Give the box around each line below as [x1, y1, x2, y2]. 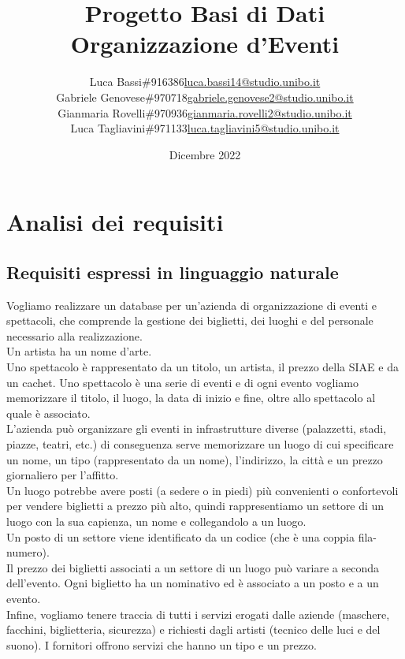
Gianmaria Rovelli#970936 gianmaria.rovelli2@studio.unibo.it [58, 104, 352, 121]
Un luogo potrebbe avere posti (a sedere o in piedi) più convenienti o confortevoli [6, 482, 399, 498]
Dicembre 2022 [169, 146, 241, 162]
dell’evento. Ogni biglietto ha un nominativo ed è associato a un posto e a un [6, 575, 379, 591]
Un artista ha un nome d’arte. [6, 343, 152, 359]
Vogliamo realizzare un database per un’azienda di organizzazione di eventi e [6, 296, 377, 313]
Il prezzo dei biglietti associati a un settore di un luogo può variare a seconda [6, 559, 379, 575]
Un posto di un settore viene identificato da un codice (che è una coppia [6, 528, 355, 545]
